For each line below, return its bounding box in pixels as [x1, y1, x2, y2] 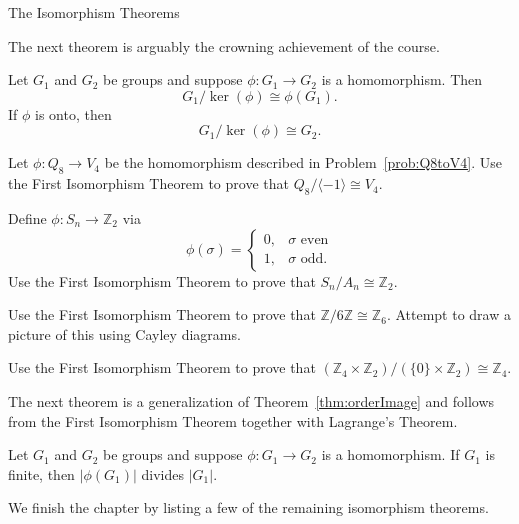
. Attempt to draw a [386, 304, 511, 325]
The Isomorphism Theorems [8, 2, 180, 22]
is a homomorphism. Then [321, 69, 483, 90]
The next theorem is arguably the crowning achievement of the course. [8, 35, 440, 56]
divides [141, 463, 185, 484]
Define [8, 207, 47, 228]
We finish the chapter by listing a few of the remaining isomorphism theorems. [8, 497, 489, 518]
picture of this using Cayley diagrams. [8, 323, 241, 344]
